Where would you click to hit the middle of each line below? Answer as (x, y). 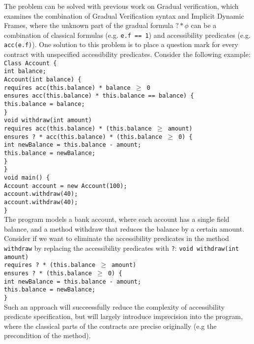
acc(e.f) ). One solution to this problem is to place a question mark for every (121, 44)
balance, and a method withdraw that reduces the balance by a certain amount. (124, 228)
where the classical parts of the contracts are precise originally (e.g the (110, 326)
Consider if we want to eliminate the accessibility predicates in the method (117, 238)
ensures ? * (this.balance (48, 273)
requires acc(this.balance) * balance (67, 88)
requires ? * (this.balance (50, 265)
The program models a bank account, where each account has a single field (117, 219)
